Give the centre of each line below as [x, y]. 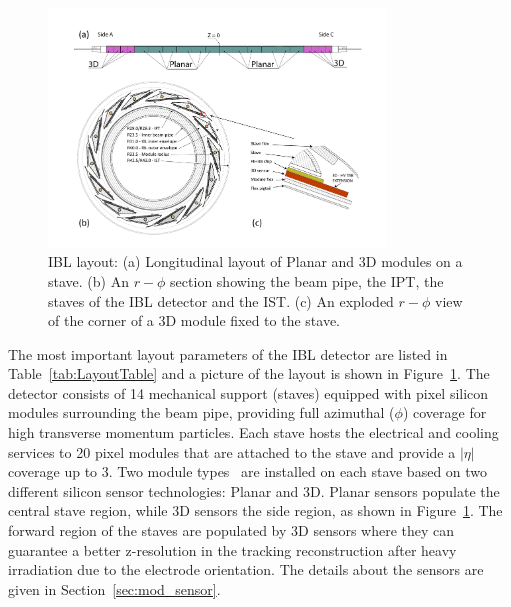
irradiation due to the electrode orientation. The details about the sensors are [246, 569]
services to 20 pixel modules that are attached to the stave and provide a [232, 451]
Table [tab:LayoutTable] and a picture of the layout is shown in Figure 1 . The [249, 373]
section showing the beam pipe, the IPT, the [307, 280]
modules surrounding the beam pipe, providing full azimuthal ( [201, 412]
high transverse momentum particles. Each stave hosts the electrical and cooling [253, 432]
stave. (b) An [88, 280]
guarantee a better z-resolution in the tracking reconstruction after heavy [232, 549]
